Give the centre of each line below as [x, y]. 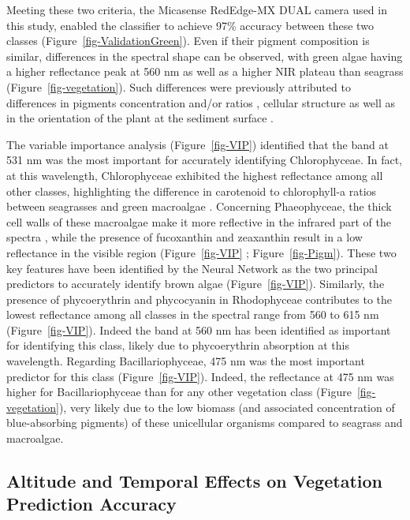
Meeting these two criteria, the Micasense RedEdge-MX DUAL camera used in [197, 9]
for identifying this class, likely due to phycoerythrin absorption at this [178, 345]
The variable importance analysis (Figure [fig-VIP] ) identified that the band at [198, 144]
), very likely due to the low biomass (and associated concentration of [227, 407]
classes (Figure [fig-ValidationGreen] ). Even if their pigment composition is [188, 41]
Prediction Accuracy [91, 504]
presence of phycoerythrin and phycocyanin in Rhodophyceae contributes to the [199, 299]
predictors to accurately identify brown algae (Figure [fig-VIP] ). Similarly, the [196, 284]
